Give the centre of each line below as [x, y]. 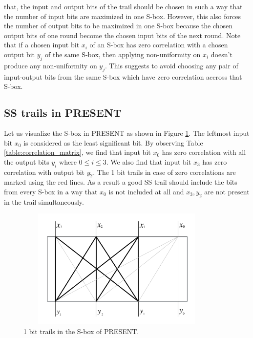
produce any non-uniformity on [51, 65]
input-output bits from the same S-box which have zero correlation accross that [123, 76]
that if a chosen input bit [42, 45]
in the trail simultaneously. [44, 201]
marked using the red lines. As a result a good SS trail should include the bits [121, 182]
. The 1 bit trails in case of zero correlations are [164, 172]
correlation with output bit [44, 172]
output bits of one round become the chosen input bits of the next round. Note [122, 35]
